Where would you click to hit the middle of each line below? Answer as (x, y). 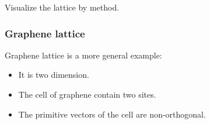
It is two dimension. (54, 75)
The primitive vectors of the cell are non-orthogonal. (112, 114)
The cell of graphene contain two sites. (87, 94)
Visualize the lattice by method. (62, 7)
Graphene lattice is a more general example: (83, 55)
